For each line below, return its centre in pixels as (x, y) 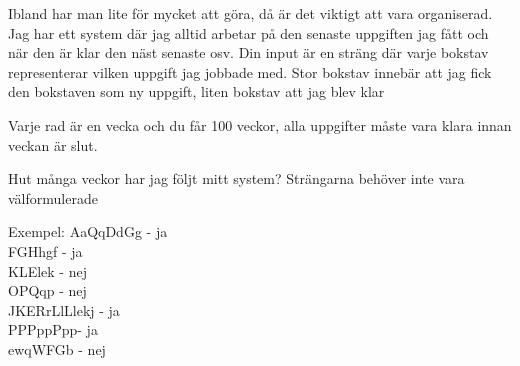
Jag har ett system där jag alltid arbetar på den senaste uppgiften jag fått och (248, 32)
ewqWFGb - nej (57, 348)
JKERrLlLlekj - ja (64, 309)
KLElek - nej (47, 270)
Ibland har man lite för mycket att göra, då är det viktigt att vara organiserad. (250, 13)
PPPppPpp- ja (53, 329)
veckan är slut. (53, 144)
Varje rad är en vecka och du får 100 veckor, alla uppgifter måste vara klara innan (260, 124)
